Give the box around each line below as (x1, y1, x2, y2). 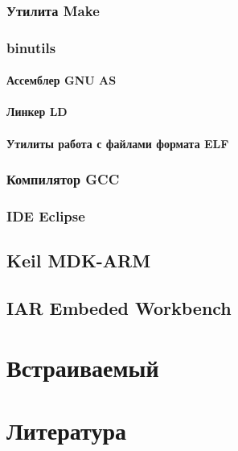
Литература (6, 414, 126, 447)
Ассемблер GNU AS (6, 72, 117, 89)
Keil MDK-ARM (6, 248, 151, 273)
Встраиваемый (6, 350, 159, 383)
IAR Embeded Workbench (6, 296, 232, 321)
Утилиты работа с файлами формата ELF (6, 134, 229, 151)
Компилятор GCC (6, 169, 120, 189)
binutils (6, 37, 56, 57)
